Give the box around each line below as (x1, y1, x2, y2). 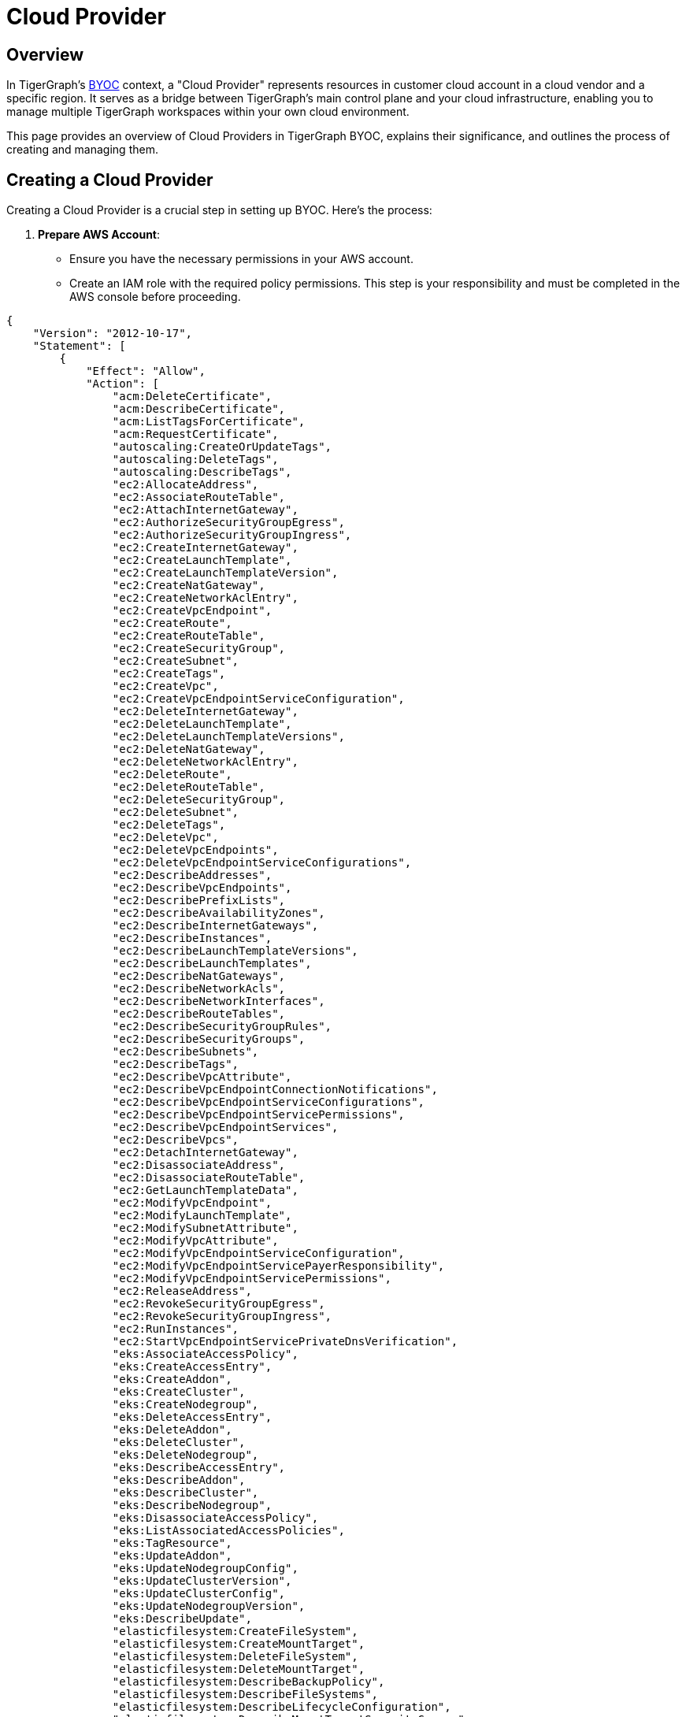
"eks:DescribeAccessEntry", (112, 1461, 286, 1474)
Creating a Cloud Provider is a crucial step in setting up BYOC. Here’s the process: (6, 203, 432, 217)
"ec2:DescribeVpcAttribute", (112, 1070, 292, 1084)
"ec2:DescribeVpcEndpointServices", (112, 1121, 339, 1134)
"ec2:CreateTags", (112, 667, 226, 680)
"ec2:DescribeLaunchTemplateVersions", (112, 944, 358, 958)
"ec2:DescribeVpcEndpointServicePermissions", (112, 1108, 405, 1122)
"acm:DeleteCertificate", (112, 390, 273, 403)
